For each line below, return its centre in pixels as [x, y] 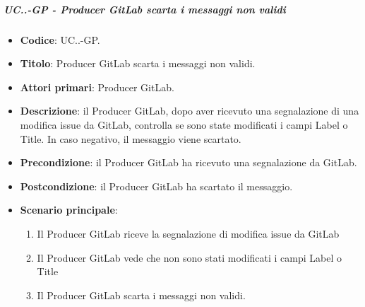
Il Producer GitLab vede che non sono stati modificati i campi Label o [190, 257]
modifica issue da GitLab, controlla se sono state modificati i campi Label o [184, 124]
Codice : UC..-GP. [60, 39]
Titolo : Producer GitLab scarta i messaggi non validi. [138, 63]
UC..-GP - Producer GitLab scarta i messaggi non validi [145, 9]
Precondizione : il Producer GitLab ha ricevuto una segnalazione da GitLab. [189, 162]
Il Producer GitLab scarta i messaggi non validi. [141, 295]
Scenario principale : [69, 210]
